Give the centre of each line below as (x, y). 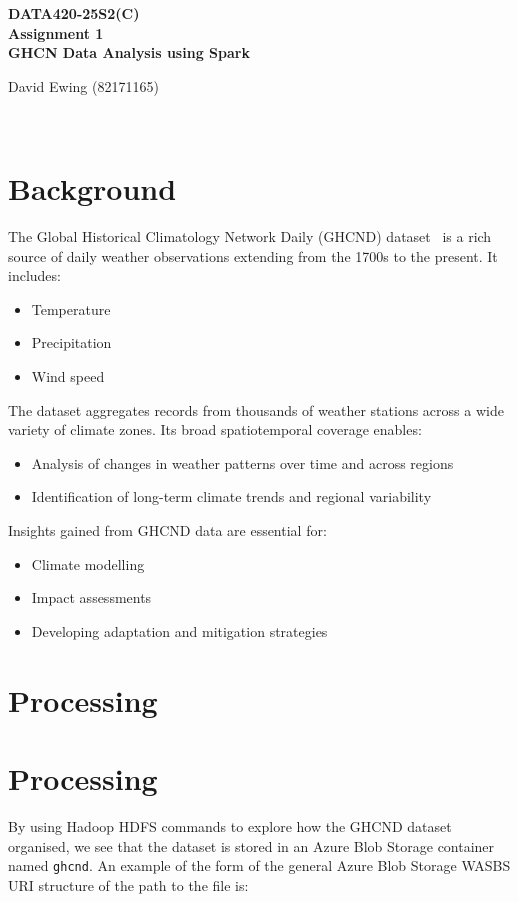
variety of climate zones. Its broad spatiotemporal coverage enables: (215, 429)
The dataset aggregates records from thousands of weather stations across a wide (256, 409)
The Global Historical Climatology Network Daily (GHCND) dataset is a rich (250, 236)
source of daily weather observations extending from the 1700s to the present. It (253, 255)
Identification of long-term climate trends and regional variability (231, 496)
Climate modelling (88, 563)
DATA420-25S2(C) (74, 13)
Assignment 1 (56, 32)
